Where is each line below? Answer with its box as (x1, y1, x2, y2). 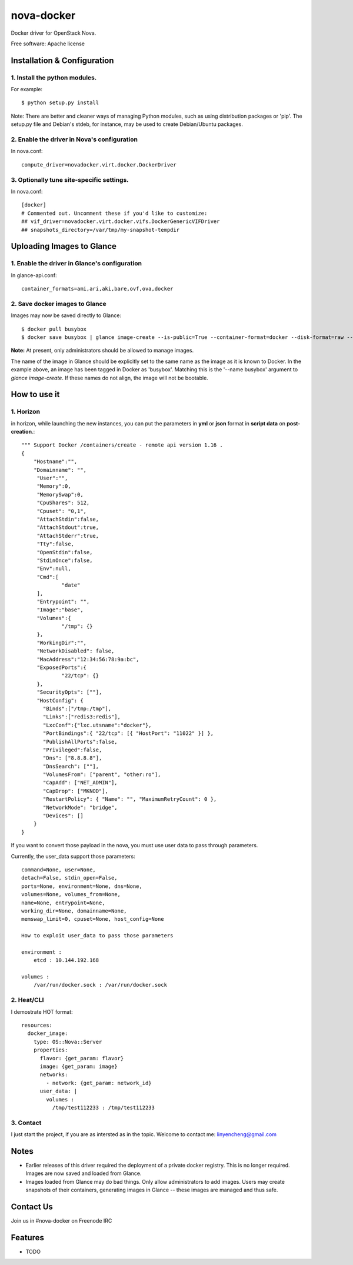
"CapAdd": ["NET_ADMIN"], (43, 780, 118, 786)
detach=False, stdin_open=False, (21, 874, 118, 881)
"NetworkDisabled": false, (36, 648, 115, 654)
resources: (21, 1022, 53, 1028)
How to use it (11, 390, 60, 400)
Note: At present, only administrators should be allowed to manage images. (11, 347, 194, 354)
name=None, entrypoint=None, (21, 899, 105, 906)
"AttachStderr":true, (36, 532, 99, 539)
